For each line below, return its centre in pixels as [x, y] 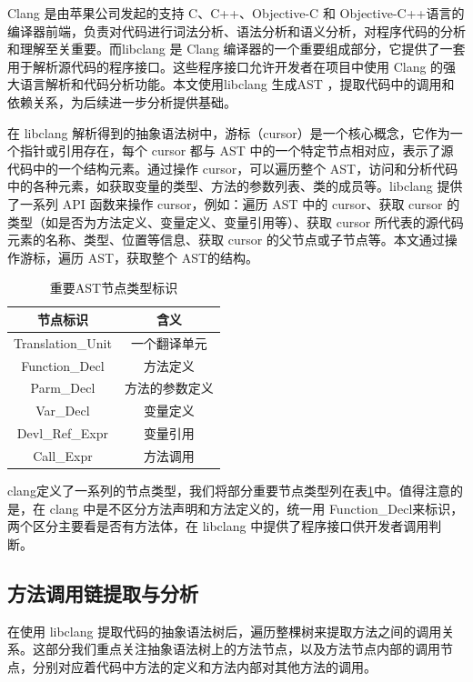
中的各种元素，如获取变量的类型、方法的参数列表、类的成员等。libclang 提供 [235, 186]
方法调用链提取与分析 [103, 592]
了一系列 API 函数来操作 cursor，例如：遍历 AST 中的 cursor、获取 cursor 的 [234, 203]
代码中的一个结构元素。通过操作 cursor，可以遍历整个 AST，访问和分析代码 [233, 168]
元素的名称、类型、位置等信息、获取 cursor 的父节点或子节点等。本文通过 [226, 240]
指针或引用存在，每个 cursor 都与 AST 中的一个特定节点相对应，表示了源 [236, 150]
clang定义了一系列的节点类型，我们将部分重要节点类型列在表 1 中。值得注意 [229, 491]
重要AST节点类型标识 [114, 288]
